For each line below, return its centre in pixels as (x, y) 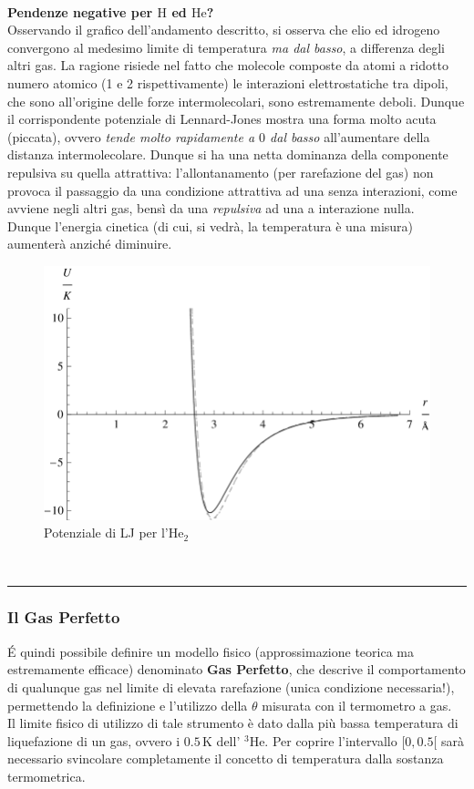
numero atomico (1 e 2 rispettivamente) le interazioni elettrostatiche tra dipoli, (228, 82)
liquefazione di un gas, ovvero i (94, 740)
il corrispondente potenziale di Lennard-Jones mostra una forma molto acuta (222, 119)
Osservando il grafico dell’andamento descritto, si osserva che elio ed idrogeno (224, 30)
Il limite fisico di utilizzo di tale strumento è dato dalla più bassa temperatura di (233, 723)
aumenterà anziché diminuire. (90, 244)
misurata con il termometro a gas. (357, 705)
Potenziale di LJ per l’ (106, 533)
